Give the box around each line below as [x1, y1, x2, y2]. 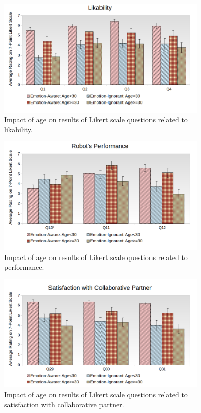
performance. [4, 262, 44, 272]
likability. [4, 124, 33, 134]
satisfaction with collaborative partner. [4, 399, 124, 409]
